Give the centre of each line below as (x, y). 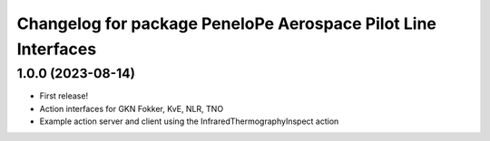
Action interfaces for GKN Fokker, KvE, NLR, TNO (132, 108)
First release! (64, 96)
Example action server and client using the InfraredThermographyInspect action (189, 121)
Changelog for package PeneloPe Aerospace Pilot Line (227, 23)
